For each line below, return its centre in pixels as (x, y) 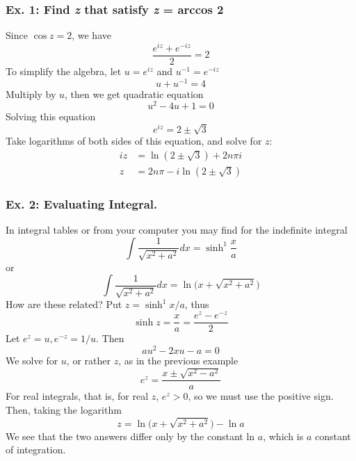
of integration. (36, 450)
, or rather (88, 360)
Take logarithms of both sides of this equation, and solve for (134, 141)
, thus (197, 304)
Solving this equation (51, 116)
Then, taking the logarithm (64, 409)
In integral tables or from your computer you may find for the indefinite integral (177, 230)
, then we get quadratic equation (134, 94)
